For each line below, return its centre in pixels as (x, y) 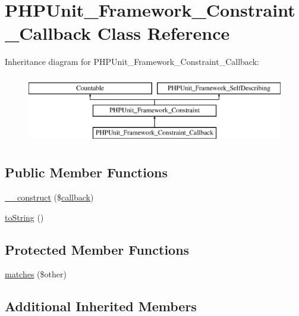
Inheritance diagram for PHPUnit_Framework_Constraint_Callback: (132, 62)
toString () (24, 217)
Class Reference (163, 33)
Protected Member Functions (97, 249)
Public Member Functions (86, 172)
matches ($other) (36, 274)
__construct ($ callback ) (49, 197)
